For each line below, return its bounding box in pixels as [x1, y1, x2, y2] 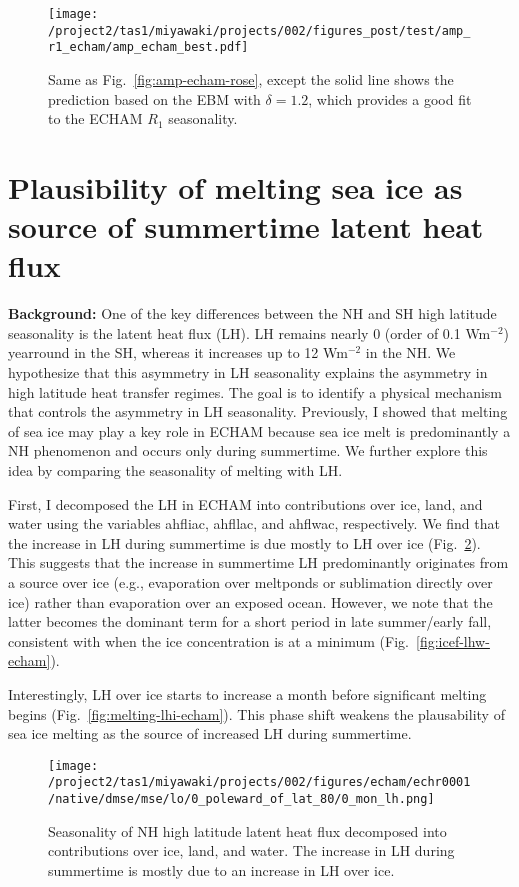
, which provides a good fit [308, 88, 472, 109]
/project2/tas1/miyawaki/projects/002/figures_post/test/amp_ [48, 23, 471, 38]
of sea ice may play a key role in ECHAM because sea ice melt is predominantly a [8, 420, 511, 441]
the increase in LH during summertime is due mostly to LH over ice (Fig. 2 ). [8, 532, 481, 553]
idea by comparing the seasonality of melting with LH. [8, 460, 343, 480]
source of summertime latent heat [8, 206, 484, 247]
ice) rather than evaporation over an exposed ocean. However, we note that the [8, 591, 493, 612]
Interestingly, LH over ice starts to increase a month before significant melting [8, 683, 487, 704]
